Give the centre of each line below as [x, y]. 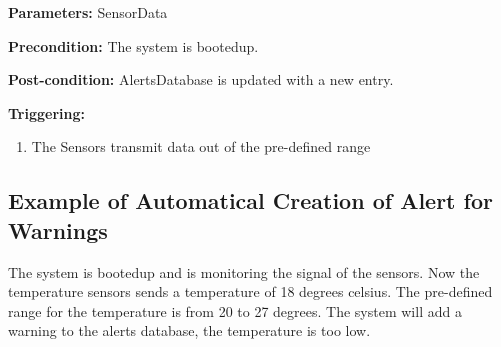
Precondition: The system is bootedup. [133, 45]
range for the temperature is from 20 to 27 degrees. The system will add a [235, 310]
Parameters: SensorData [88, 12]
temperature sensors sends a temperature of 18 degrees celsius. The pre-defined [250, 291]
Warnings [58, 229]
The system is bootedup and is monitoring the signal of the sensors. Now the [244, 271]
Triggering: [46, 112]
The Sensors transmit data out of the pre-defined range [201, 146]
